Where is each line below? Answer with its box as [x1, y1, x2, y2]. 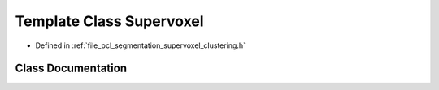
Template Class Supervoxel [15, 12, 204, 30]
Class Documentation [15, 62, 128, 75]
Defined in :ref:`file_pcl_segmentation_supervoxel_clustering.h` [35, 41, 246, 50]
